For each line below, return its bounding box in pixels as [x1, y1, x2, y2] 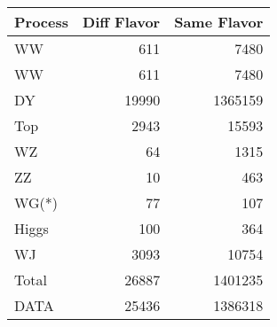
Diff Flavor [83, 12, 161, 32]
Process [14, 12, 69, 32]
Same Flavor [174, 12, 264, 32]
